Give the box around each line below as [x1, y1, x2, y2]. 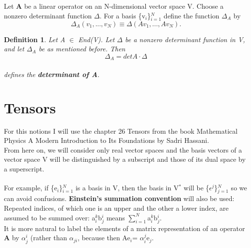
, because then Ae [78, 232, 130, 243]
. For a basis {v [99, 10, 145, 20]
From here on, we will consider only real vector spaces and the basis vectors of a [4, 144, 242, 155]
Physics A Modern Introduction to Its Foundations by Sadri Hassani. [4, 135, 209, 145]
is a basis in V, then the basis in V [75, 183, 179, 193]
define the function [163, 10, 220, 20]
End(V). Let [78, 34, 115, 44]
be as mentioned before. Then [38, 44, 125, 54]
